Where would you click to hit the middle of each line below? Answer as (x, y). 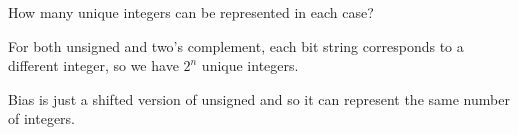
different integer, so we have (93, 65)
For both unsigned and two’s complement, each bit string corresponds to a (236, 45)
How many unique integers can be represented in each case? (191, 12)
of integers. (42, 118)
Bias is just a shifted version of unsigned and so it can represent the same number (259, 98)
